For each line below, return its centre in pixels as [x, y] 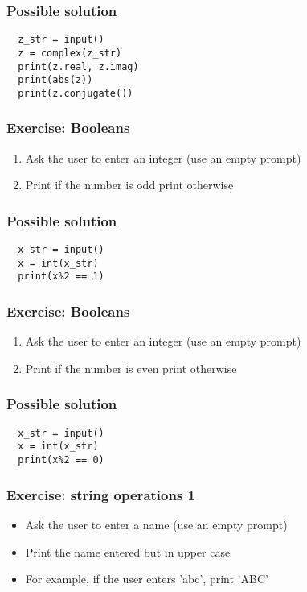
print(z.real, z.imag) [78, 66]
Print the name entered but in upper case [128, 551]
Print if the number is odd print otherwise [129, 185]
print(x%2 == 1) [61, 277]
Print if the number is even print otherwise [131, 368]
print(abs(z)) [55, 80]
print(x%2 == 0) [61, 460]
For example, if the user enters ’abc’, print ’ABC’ [147, 579]
